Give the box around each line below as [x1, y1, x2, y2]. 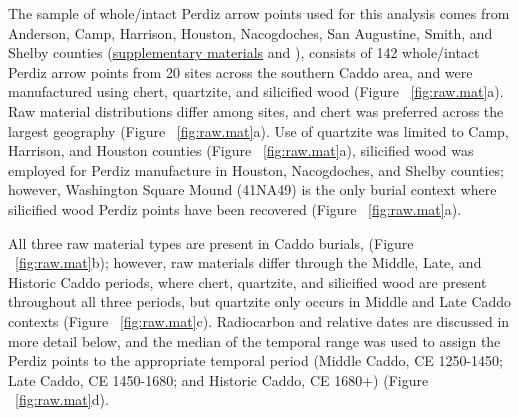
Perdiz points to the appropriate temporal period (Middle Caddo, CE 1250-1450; [8, 350, 503, 371]
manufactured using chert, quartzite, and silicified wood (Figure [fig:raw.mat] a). [8, 81, 504, 102]
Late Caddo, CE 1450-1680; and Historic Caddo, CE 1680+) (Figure [8, 369, 429, 390]
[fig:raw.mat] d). [15, 389, 109, 410]
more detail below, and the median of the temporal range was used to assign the [8, 330, 501, 351]
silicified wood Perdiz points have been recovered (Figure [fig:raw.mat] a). [8, 198, 462, 219]
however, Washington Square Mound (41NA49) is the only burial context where [8, 179, 497, 200]
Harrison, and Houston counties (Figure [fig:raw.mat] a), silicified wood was [8, 140, 474, 161]
